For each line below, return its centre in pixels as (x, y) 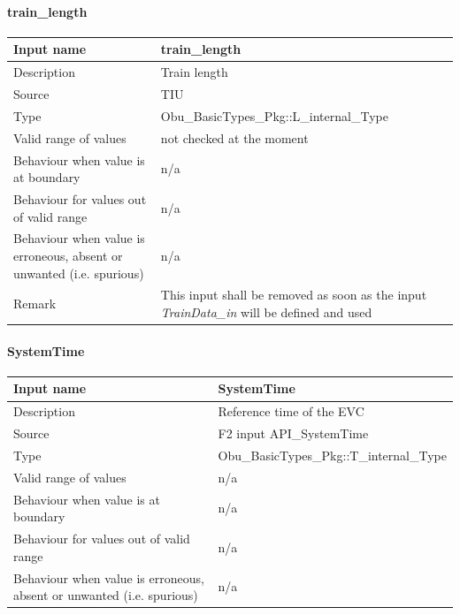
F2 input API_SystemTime (293, 433)
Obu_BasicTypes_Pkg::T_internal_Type (332, 455)
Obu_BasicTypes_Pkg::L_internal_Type (274, 115)
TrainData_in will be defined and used (266, 312)
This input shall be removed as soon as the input (294, 295)
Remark (35, 304)
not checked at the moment (234, 137)
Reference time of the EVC (291, 411)
